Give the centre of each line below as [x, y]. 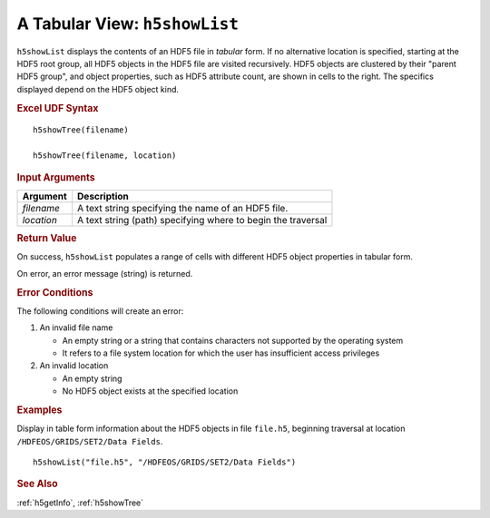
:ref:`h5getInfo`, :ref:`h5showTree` [80, 503]
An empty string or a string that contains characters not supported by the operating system [233, 340]
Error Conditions [55, 292]
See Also [37, 484]
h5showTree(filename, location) [105, 156]
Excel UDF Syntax [58, 108]
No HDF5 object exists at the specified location [150, 391]
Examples [39, 410]
